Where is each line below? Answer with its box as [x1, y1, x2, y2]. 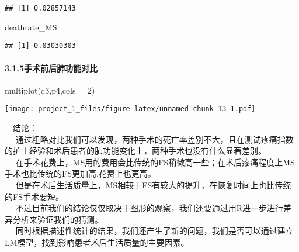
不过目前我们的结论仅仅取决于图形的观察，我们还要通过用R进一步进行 [15, 202, 283, 214]
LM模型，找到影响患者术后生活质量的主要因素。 [5, 236, 189, 248]
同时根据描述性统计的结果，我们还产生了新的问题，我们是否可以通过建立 [15, 225, 294, 237]
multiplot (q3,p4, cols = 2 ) [5, 84, 95, 96]
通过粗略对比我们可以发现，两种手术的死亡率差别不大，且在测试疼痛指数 [15, 133, 294, 145]
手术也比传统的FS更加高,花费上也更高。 [5, 167, 156, 179]
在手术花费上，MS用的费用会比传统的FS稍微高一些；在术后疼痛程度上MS [15, 156, 295, 168]
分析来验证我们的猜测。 [12, 213, 103, 225]
